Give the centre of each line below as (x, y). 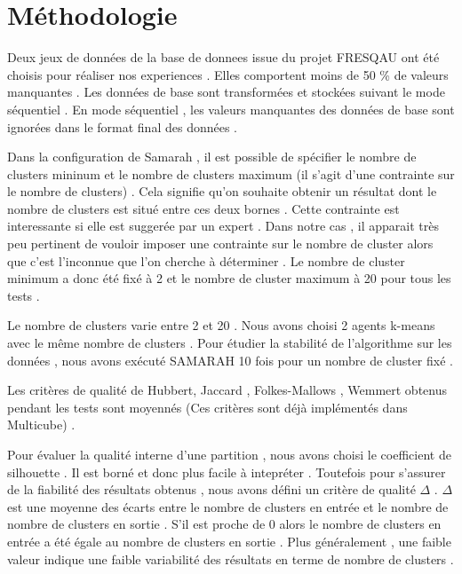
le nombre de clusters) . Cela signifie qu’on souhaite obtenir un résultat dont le (222, 191)
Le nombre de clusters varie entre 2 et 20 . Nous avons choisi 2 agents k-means (221, 325)
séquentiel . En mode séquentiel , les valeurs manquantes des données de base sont (231, 109)
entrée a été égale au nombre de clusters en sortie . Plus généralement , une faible (229, 541)
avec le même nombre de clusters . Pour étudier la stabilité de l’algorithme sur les (230, 343)
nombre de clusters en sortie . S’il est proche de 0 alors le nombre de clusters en (224, 524)
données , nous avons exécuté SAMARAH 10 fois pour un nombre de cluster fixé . (230, 360)
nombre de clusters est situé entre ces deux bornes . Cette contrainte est (203, 208)
